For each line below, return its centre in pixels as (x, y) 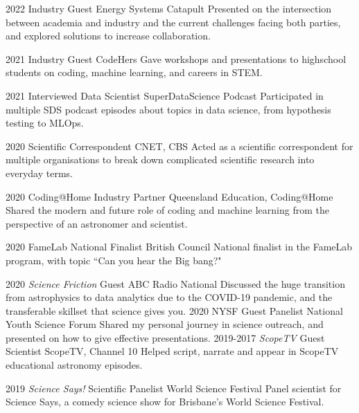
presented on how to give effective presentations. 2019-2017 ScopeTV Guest (165, 337)
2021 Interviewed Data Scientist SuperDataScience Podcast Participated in (165, 95)
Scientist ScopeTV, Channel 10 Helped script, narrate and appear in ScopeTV (172, 351)
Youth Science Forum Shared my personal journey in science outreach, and (165, 324)
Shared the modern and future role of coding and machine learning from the (167, 210)
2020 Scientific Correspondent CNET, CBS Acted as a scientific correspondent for (179, 146)
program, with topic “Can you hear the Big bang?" (114, 260)
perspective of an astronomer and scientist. (97, 223)
